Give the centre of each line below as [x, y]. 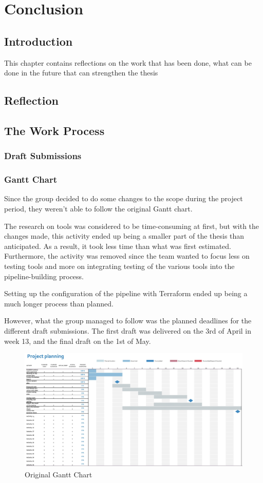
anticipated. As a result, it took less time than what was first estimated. [118, 246]
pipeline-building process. [44, 276]
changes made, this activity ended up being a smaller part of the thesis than [124, 236]
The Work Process [54, 130]
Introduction [39, 41]
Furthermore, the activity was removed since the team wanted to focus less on [127, 256]
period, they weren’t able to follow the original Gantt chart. [98, 208]
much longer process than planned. [59, 303]
